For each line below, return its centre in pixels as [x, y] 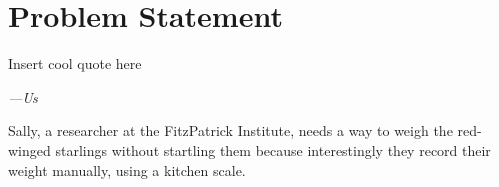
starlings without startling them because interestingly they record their [273, 149]
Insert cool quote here [75, 63]
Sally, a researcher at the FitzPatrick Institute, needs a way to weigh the [230, 130]
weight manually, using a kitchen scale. [127, 169]
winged [29, 149]
